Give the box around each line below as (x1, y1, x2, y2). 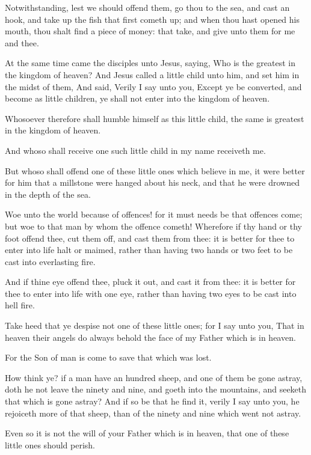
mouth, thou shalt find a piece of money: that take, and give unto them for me (5, 25, 295, 37)
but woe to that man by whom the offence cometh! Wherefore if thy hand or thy (5, 219, 302, 232)
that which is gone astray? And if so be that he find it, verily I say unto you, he (5, 395, 300, 408)
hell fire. (5, 299, 35, 311)
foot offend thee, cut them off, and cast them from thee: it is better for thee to (5, 231, 295, 244)
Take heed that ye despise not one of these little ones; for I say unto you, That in (5, 319, 304, 332)
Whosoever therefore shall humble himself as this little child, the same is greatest (5, 112, 304, 124)
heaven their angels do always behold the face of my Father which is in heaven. (5, 331, 296, 343)
